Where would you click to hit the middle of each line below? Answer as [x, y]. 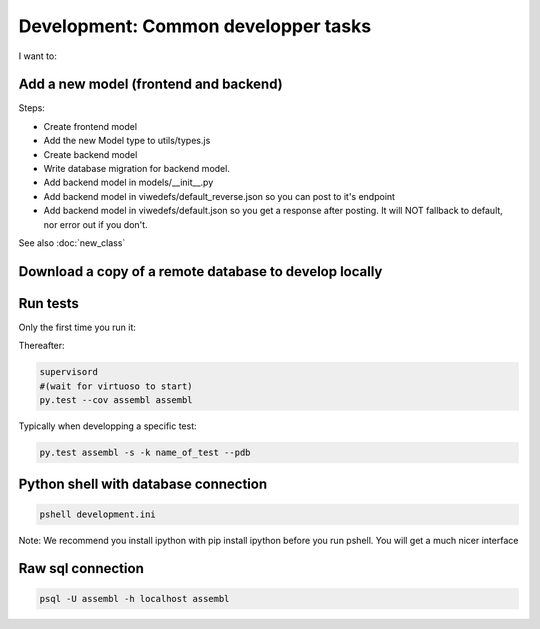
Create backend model [90, 154]
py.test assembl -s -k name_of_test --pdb [145, 453]
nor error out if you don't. [96, 224]
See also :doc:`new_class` [72, 242]
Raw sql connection [81, 568]
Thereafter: [41, 346]
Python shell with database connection [143, 484]
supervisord [69, 372]
